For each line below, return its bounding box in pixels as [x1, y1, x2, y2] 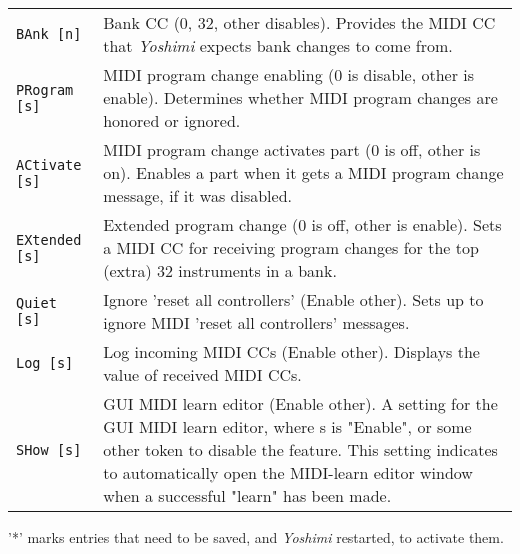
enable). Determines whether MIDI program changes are [103, 86, 498, 109]
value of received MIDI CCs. [103, 363, 302, 386]
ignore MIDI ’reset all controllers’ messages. [103, 311, 410, 334]
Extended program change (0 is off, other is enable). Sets [103, 213, 502, 236]
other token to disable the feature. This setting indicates [103, 438, 498, 461]
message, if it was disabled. [103, 184, 292, 207]
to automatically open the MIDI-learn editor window [103, 461, 473, 484]
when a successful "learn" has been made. [103, 484, 392, 507]
